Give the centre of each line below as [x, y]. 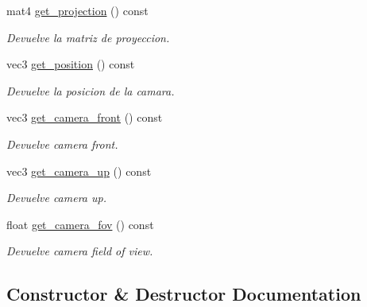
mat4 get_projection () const [77, 10]
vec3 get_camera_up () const [79, 171]
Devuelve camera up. [56, 198]
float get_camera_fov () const [80, 224]
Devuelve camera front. [62, 144]
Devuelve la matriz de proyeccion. [88, 37]
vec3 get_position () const [71, 64]
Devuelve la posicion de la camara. [91, 90]
